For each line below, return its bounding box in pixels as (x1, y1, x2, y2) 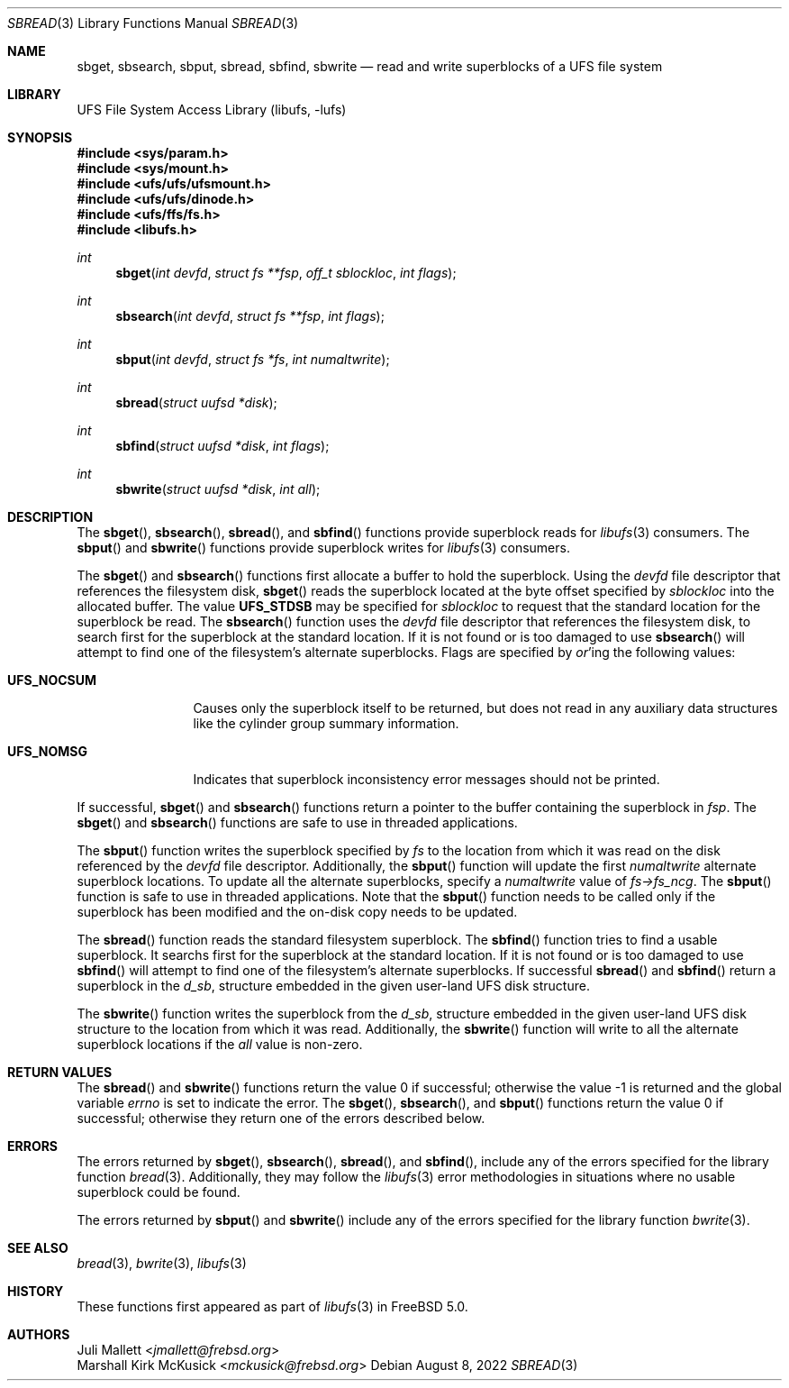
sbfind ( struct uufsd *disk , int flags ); (115, 438, 330, 453)
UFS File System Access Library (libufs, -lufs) (77, 102, 347, 117)
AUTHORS (7, 1327, 70, 1342)
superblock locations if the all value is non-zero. (77, 1036, 363, 1052)
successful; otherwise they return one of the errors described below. (77, 1110, 485, 1126)
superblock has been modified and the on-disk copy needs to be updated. (77, 904, 518, 919)
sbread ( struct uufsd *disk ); (115, 395, 277, 410)
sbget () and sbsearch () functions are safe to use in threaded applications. (77, 815, 518, 830)
